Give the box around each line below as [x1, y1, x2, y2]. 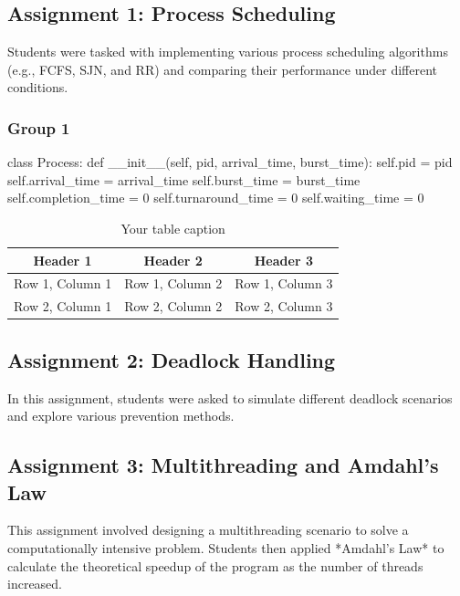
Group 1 [7, 116, 70, 139]
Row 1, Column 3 [235, 274, 333, 293]
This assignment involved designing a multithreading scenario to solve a [7, 520, 409, 539]
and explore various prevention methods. [7, 406, 235, 425]
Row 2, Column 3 [235, 297, 333, 316]
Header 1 [33, 250, 92, 269]
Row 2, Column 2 [124, 297, 223, 316]
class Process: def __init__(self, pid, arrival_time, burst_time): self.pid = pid [7, 152, 453, 172]
